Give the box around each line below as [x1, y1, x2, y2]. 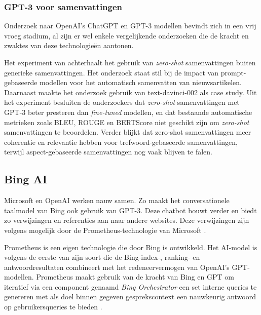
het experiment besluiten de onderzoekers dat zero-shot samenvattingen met [4, 97, 240, 107]
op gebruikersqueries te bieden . [4, 301, 102, 312]
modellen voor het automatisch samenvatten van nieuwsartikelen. [40, 77, 242, 88]
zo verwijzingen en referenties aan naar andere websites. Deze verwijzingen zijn [4, 215, 249, 225]
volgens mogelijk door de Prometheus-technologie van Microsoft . [4, 224, 206, 235]
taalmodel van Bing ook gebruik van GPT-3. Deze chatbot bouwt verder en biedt [4, 205, 257, 215]
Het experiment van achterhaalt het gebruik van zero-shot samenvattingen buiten [4, 57, 256, 67]
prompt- [220, 67, 246, 77]
